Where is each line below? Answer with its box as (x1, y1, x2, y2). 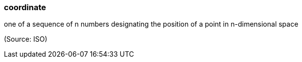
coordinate (4, 2, 46, 12)
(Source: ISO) (4, 35, 47, 44)
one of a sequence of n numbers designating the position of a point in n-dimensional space (4, 20, 299, 29)
